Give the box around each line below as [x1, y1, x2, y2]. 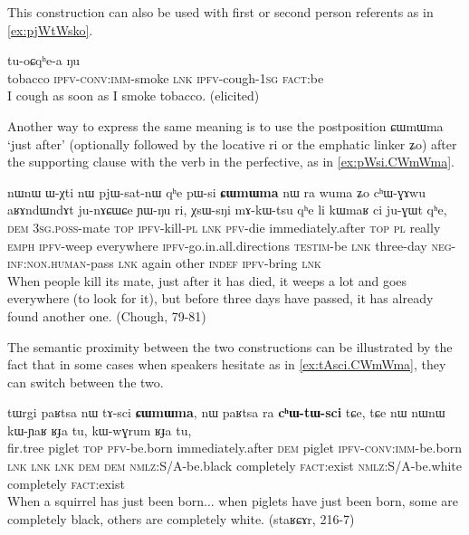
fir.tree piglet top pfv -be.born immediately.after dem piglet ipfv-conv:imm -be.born [7, 438, 462, 457]
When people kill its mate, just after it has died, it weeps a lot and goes [7, 271, 407, 290]
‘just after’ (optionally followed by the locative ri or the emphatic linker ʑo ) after [7, 134, 457, 153]
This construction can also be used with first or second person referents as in [7, 3, 434, 21]
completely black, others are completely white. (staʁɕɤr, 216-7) [7, 509, 355, 528]
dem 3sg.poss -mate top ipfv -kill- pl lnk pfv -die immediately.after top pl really [7, 217, 441, 236]
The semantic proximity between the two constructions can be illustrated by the [7, 337, 453, 356]
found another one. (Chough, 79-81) [7, 306, 206, 325]
